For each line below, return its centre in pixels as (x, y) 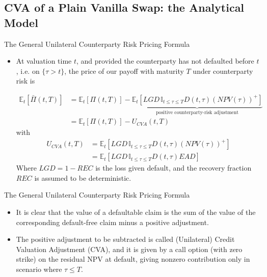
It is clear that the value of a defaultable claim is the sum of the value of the (136, 212)
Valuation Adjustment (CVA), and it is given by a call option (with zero (129, 249)
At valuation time (44, 61)
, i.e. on (28, 71)
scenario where (39, 269)
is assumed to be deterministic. (83, 177)
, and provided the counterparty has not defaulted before (165, 61)
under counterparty (223, 71)
